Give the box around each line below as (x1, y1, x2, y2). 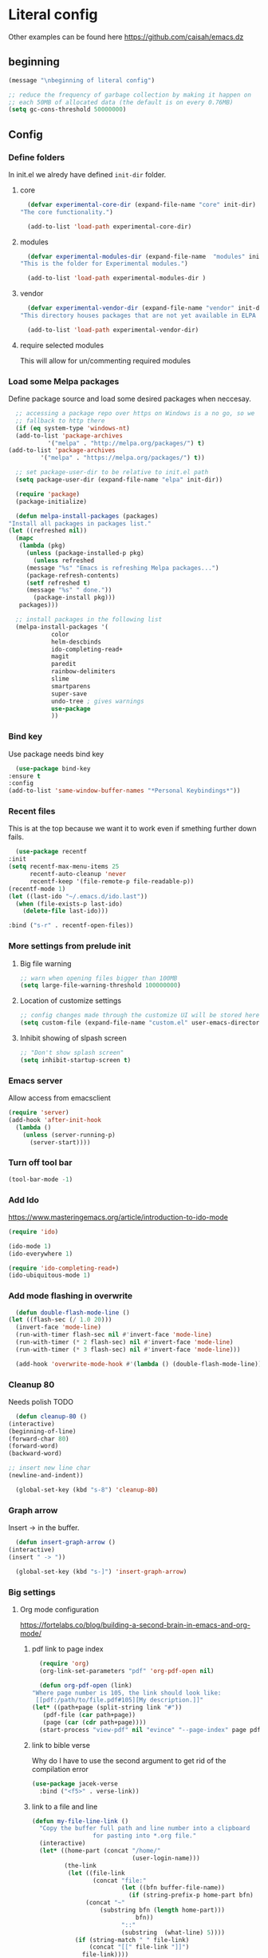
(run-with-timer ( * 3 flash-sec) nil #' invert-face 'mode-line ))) (15, 1346, 241, 1354)
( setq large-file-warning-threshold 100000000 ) (19, 981, 181, 989)
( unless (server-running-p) (22, 1131, 116, 1139)
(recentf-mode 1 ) (8, 885, 66, 893)
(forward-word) (8, 1442, 59, 1450)
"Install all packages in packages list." (8, 519, 152, 528)
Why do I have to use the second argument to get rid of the (31, 1755, 227, 1766)
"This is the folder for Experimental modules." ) (19, 260, 189, 268)
